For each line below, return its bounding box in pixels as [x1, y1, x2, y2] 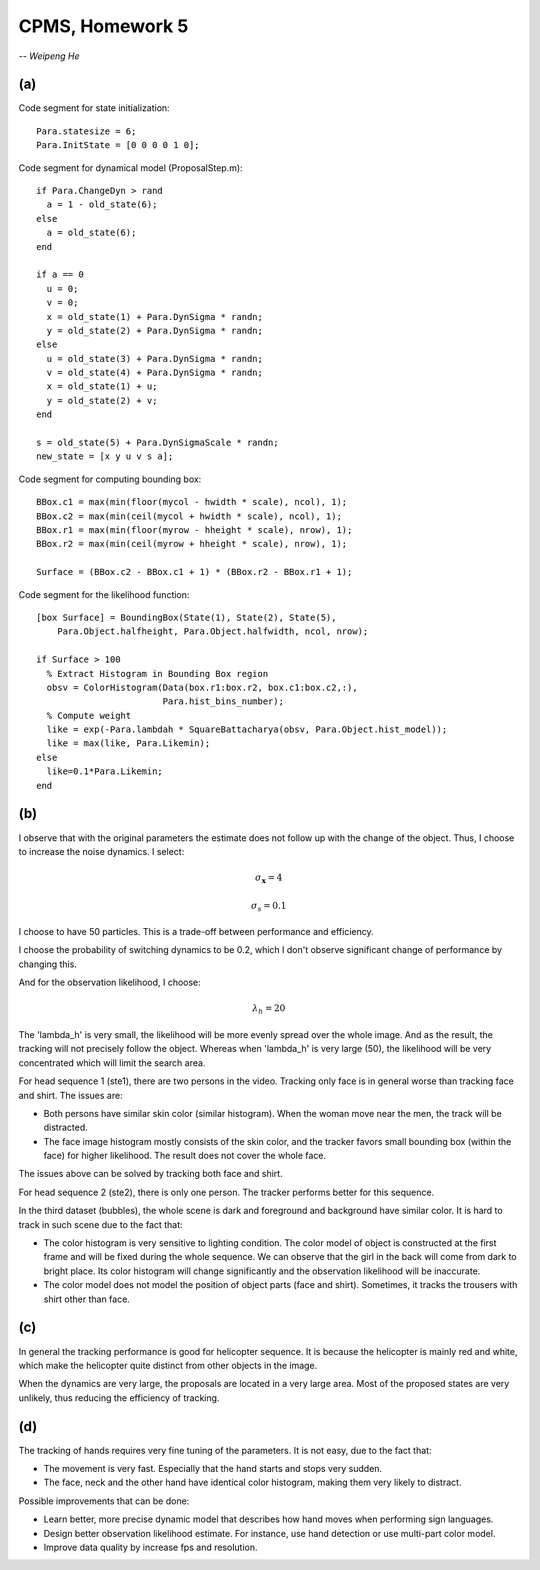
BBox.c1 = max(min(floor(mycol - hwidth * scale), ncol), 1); [36, 496, 348, 508]
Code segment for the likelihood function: [18, 588, 190, 600]
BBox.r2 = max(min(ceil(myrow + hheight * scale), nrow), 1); [36, 538, 348, 550]
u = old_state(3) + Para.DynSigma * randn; [46, 353, 264, 364]
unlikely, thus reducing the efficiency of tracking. [18, 1391, 220, 1404]
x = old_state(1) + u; [46, 381, 158, 392]
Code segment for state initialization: [18, 102, 170, 114]
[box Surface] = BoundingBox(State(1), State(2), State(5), [36, 611, 337, 623]
